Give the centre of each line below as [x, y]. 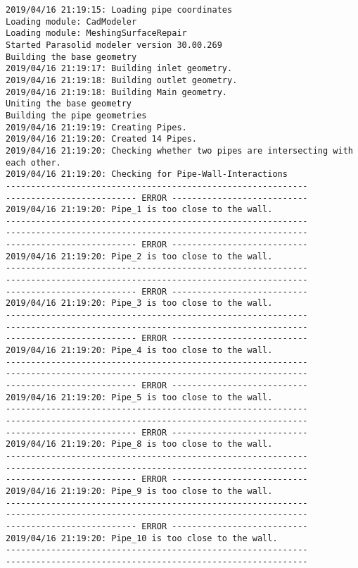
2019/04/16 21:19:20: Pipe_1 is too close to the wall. [139, 210]
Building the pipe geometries [76, 115]
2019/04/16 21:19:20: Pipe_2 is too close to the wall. [139, 256]
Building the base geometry [71, 57]
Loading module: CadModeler [71, 21]
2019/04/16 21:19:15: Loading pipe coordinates [119, 10]
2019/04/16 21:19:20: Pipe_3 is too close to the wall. [139, 303]
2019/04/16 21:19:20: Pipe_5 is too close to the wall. [139, 397]
